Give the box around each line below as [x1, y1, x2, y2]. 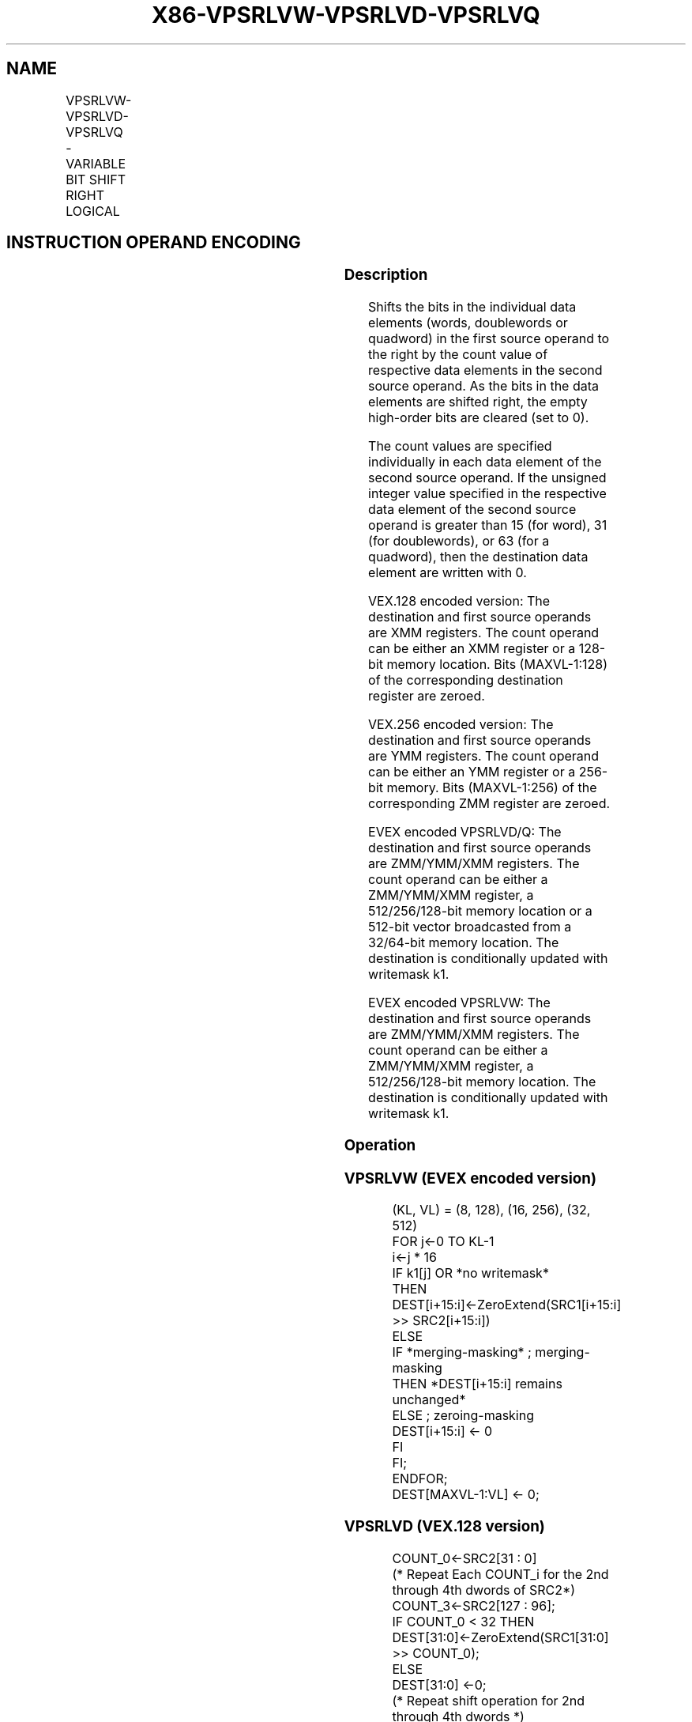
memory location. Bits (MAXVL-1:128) [386, 656, 608, 673]
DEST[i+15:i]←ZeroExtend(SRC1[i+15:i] [392, 1297, 622, 1313]
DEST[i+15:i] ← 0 [392, 1423, 493, 1440]
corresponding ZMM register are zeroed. [368, 795, 611, 812]
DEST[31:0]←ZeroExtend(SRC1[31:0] [392, 1629, 609, 1645]
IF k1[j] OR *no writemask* [392, 1265, 549, 1282]
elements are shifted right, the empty [368, 394, 588, 410]
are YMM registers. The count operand [368, 748, 600, 765]
